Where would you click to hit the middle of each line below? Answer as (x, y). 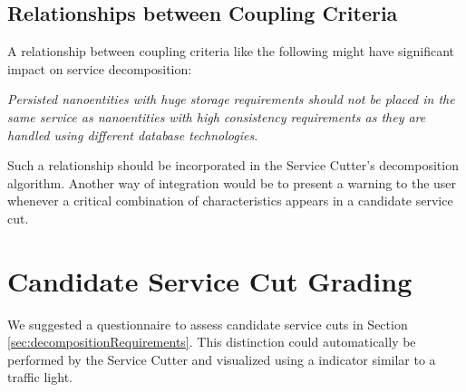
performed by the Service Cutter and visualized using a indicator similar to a (222, 359)
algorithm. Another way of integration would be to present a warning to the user (232, 182)
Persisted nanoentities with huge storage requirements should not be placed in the (231, 99)
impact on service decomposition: (100, 68)
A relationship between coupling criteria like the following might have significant (231, 51)
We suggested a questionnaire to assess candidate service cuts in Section (208, 324)
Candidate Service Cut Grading (210, 280)
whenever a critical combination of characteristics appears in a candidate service (230, 201)
